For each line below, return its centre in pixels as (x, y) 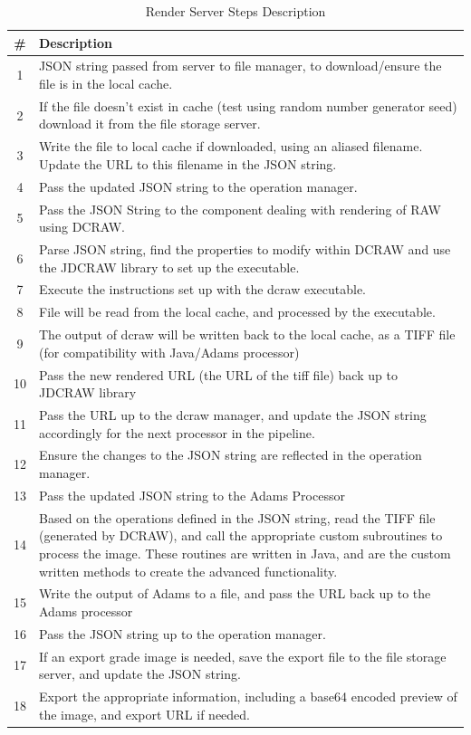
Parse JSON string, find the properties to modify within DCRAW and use (245, 249)
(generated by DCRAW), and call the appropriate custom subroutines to (241, 535)
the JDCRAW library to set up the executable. (169, 267)
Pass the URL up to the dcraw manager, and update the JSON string (233, 415)
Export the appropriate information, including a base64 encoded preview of (248, 697)
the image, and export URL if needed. (144, 714)
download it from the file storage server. (150, 124)
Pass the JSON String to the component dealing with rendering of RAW (240, 209)
